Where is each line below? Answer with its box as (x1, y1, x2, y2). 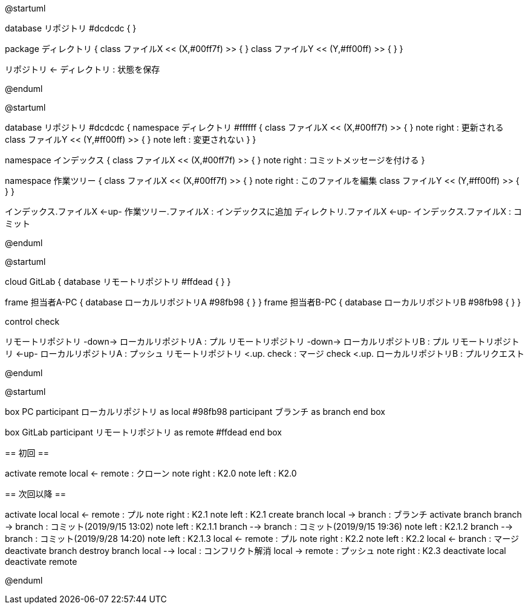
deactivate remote (5, 556, 77, 567)
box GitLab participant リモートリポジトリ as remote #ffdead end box (5, 427, 282, 437)
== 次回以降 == (5, 489, 66, 499)
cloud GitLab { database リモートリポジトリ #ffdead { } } (5, 276, 231, 287)
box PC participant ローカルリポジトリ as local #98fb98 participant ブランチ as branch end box (5, 406, 385, 417)
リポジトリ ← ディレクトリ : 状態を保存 (5, 64, 160, 74)
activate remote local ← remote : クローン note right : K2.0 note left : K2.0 (5, 468, 297, 478)
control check (5, 316, 60, 327)
